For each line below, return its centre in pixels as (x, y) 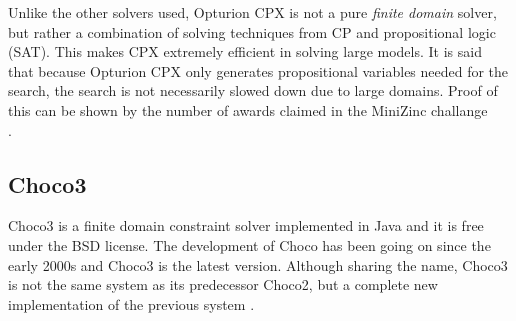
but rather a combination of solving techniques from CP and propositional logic (252, 31)
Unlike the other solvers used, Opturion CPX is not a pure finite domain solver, (252, 12)
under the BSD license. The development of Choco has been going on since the (249, 244)
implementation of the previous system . (131, 303)
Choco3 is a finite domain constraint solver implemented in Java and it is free (246, 225)
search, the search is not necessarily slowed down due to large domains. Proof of (253, 90)
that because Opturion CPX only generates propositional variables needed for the (258, 70)
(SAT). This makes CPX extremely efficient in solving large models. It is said (245, 51)
